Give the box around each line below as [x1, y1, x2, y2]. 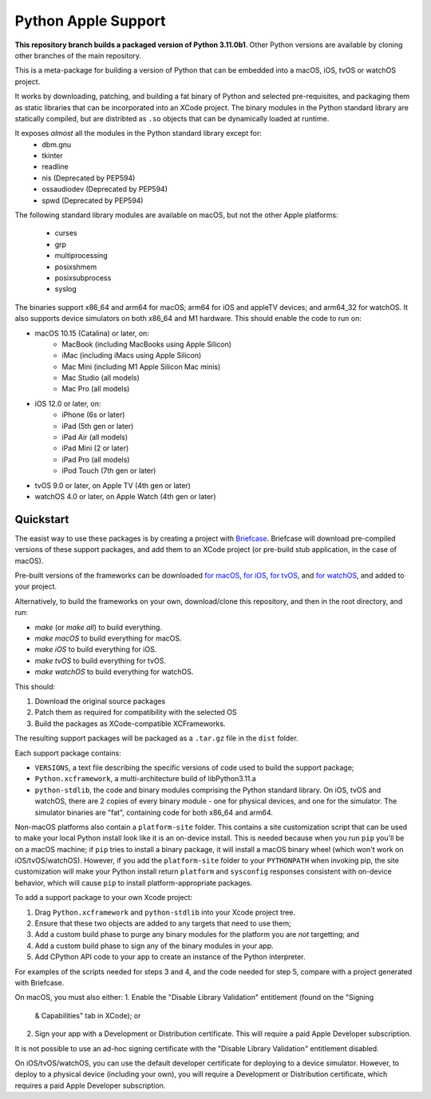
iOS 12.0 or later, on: [34, 399, 101, 408]
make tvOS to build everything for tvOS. [34, 656, 167, 665]
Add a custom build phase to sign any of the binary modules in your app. [34, 941, 275, 950]
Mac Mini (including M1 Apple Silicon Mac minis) [61, 362, 221, 371]
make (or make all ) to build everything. [34, 622, 163, 632]
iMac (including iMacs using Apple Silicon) [61, 351, 202, 360]
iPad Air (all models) [61, 432, 129, 442]
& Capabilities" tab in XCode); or [34, 1010, 141, 1020]
